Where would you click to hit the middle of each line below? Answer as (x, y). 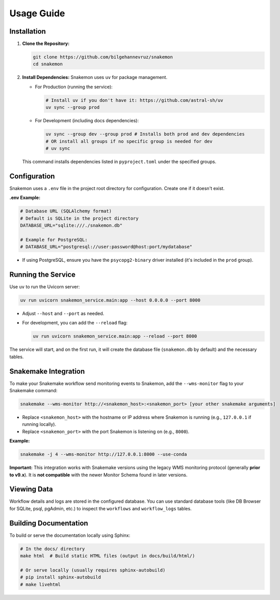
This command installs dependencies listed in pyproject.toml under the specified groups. (119, 161)
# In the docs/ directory (53, 549)
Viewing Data (31, 489)
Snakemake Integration (47, 371)
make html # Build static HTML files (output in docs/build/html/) (108, 556)
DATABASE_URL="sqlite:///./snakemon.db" (71, 225)
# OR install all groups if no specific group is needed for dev (129, 141)
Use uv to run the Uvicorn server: (45, 287)
